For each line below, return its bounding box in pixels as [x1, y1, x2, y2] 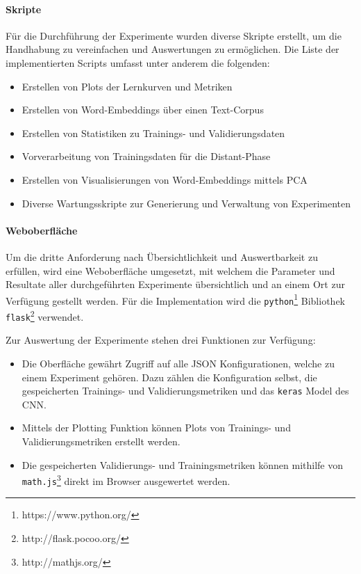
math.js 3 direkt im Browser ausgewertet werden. [22, 472, 230, 488]
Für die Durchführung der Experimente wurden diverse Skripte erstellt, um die [6, 28, 342, 42]
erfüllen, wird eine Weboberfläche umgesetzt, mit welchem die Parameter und [6, 263, 335, 278]
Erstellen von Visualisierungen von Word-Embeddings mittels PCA [22, 172, 308, 186]
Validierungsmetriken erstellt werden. [22, 433, 180, 448]
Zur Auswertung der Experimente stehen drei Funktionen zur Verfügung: [6, 333, 316, 347]
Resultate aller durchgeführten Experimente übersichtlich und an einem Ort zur [6, 277, 345, 292]
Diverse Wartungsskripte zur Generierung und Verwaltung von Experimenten [22, 196, 351, 210]
